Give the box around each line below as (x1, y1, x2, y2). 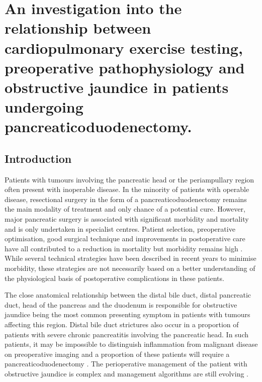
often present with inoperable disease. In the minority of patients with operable (5, 184, 249, 195)
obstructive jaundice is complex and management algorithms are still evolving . (5, 368, 248, 378)
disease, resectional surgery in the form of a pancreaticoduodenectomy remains (5, 194, 247, 204)
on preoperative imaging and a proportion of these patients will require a (5, 348, 230, 359)
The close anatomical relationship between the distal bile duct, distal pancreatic (5, 290, 251, 300)
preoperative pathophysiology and (5, 57, 245, 77)
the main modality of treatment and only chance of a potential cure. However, (5, 204, 245, 214)
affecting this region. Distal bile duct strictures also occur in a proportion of (5, 319, 239, 330)
